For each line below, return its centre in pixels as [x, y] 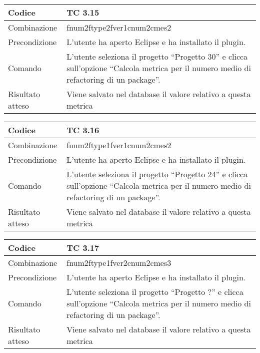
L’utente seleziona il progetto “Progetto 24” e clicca [157, 174]
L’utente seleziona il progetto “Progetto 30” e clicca [157, 56]
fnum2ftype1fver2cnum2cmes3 [119, 263]
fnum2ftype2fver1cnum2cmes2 [119, 27]
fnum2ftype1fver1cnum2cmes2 [119, 145]
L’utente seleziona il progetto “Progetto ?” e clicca [155, 292]
